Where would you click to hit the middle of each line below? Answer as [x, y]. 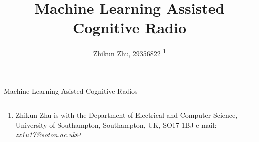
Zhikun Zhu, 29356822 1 [129, 52]
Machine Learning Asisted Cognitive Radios [71, 91]
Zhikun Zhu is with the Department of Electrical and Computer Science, [127, 115]
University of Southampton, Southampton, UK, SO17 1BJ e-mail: [116, 124]
